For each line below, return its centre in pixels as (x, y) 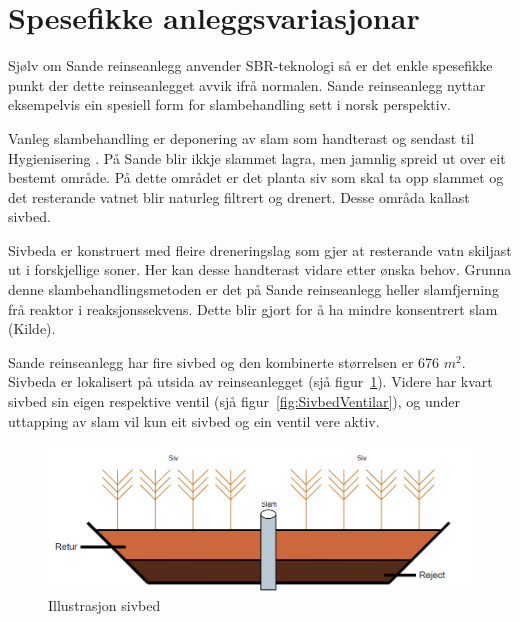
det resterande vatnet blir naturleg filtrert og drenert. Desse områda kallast (239, 196)
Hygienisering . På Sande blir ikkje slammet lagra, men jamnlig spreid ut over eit (257, 157)
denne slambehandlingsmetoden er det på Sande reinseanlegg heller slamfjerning (253, 289)
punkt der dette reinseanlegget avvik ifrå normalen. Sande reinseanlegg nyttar (247, 84)
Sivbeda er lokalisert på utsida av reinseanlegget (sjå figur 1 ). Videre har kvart (250, 381)
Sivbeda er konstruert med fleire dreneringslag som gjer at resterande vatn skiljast (260, 249)
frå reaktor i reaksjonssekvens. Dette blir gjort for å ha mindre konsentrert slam (253, 308)
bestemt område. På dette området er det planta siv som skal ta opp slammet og (256, 177)
